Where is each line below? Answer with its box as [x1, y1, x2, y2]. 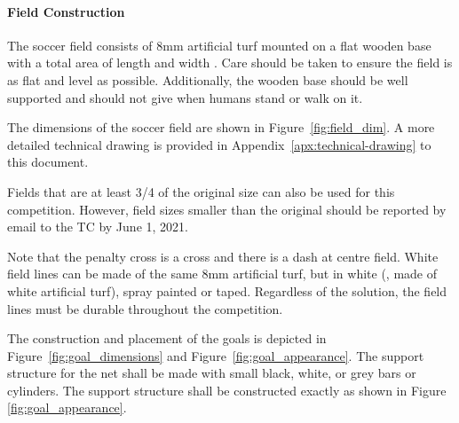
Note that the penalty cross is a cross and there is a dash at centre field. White [7, 247, 439, 265]
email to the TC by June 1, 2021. [7, 217, 188, 236]
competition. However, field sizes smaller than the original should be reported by [7, 200, 447, 218]
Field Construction [7, 2, 125, 20]
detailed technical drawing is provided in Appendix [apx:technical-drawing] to [7, 135, 431, 153]
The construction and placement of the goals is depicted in [7, 329, 327, 348]
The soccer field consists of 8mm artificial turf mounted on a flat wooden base [7, 35, 431, 54]
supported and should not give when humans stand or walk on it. [7, 88, 363, 106]
